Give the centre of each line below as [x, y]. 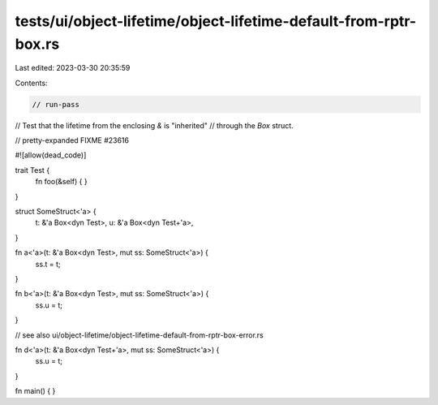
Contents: [31, 83]
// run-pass [56, 104]
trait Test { [32, 170]
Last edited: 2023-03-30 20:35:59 [73, 68]
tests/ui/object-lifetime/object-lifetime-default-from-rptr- [216, 21]
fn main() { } [35, 391]
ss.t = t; [48, 264]
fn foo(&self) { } [62, 182]
